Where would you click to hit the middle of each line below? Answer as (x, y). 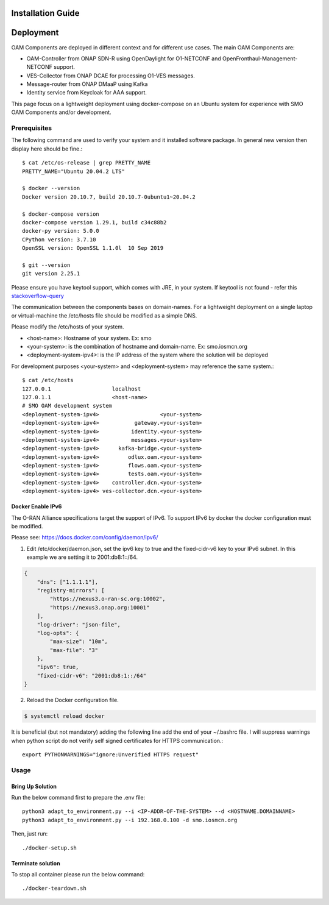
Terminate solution (36, 863)
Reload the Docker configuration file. (73, 700)
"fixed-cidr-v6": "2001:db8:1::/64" (91, 676)
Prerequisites (31, 128)
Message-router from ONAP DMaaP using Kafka (87, 84)
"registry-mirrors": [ (71, 590)
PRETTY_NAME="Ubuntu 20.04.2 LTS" (73, 171)
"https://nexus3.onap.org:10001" (100, 607)
